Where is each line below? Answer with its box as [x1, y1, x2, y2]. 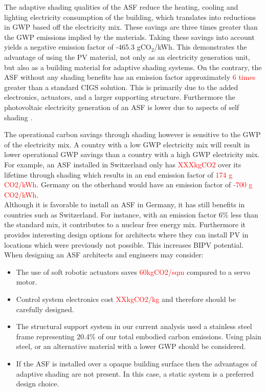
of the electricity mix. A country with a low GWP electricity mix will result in [4, 139, 250, 149]
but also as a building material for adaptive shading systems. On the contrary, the [4, 61, 262, 72]
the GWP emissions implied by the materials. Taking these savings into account [4, 31, 255, 42]
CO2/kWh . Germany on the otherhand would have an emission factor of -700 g [4, 179, 253, 190]
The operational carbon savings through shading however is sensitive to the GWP [4, 129, 261, 140]
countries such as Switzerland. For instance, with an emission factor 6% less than [4, 209, 258, 220]
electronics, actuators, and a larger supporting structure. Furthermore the [4, 92, 235, 102]
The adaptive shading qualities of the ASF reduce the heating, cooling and [4, 2, 238, 12]
